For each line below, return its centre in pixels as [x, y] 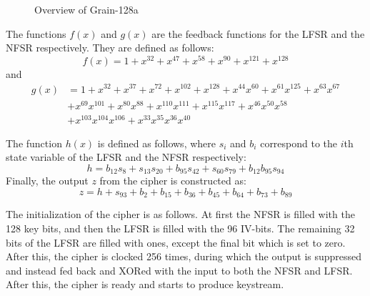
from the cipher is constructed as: [173, 181]
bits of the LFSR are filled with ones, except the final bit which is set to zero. [176, 242]
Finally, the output [47, 181]
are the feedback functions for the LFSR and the [258, 33]
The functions [36, 33]
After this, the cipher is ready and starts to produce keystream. [145, 284]
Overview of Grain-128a [86, 9]
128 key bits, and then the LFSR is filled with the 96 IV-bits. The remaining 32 [180, 228]
